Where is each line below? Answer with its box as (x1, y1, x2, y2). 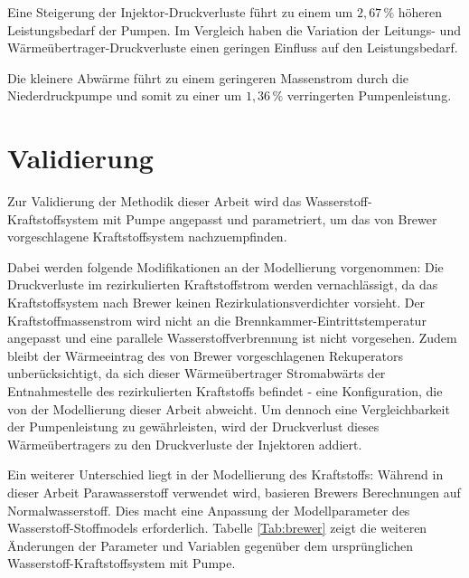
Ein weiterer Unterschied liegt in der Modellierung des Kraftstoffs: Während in (7, 465, 444, 484)
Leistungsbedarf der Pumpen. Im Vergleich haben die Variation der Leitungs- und (7, 20, 461, 39)
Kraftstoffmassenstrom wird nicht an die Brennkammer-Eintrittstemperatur (7, 310, 427, 329)
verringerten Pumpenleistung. (286, 86, 452, 105)
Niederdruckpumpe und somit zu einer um (7, 86, 242, 105)
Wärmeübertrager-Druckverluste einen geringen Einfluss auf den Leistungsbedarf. (7, 38, 458, 57)
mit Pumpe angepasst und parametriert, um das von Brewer (102, 209, 437, 228)
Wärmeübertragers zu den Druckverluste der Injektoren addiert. (7, 434, 362, 453)
